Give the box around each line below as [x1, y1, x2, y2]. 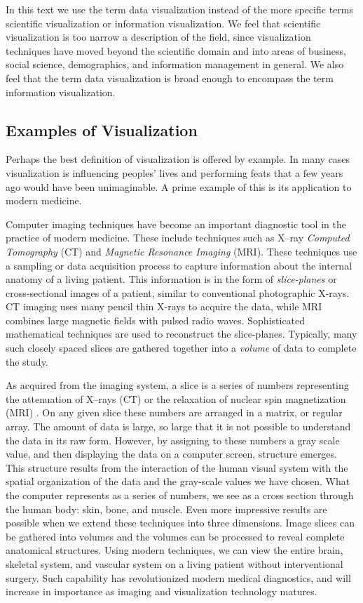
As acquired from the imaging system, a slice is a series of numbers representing [6, 378, 349, 392]
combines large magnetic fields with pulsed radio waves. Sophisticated [6, 312, 306, 327]
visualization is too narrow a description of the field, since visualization [6, 29, 311, 44]
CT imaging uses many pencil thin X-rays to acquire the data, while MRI [6, 299, 322, 314]
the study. [6, 354, 48, 369]
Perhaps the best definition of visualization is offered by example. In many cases [6, 152, 350, 166]
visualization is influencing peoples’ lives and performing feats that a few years [6, 165, 343, 180]
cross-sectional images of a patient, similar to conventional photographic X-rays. [6, 285, 350, 300]
